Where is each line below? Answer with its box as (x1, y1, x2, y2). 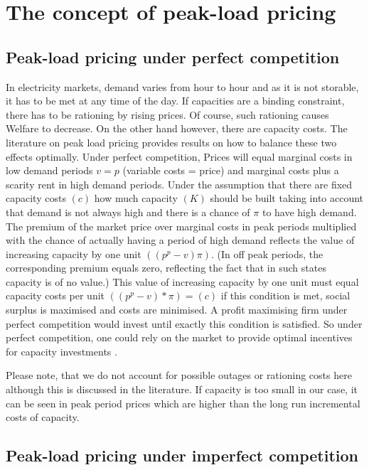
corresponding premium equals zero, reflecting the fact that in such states (6, 260, 326, 275)
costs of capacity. (6, 410, 80, 424)
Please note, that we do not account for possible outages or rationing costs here (6, 368, 352, 383)
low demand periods (6, 163, 93, 178)
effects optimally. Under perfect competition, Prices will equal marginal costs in (6, 149, 353, 164)
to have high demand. (262, 204, 357, 219)
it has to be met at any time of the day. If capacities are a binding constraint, (6, 93, 345, 108)
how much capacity (94, 191, 178, 205)
